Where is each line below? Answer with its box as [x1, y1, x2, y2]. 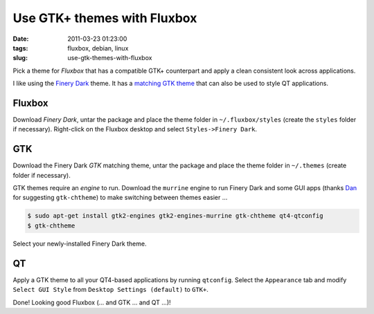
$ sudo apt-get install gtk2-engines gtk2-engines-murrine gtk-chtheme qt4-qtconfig [27, 212, 323, 220]
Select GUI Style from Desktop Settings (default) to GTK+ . [12, 286, 209, 294]
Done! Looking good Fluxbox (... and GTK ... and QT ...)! [12, 298, 171, 306]
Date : [12, 35, 29, 43]
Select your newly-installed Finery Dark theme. [12, 239, 147, 248]
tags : [12, 44, 28, 52]
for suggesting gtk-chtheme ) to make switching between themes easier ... [12, 194, 228, 202]
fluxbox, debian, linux [67, 44, 129, 52]
